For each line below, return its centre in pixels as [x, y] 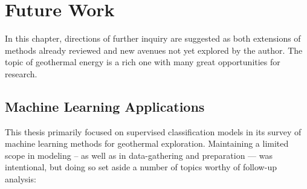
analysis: [21, 179]
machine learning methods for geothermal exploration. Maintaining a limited [147, 143]
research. [21, 73]
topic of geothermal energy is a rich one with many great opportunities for [143, 62]
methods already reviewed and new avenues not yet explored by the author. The [154, 50]
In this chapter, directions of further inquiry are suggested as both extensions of [153, 38]
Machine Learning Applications [105, 106]
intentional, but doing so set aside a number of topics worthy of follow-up [141, 167]
